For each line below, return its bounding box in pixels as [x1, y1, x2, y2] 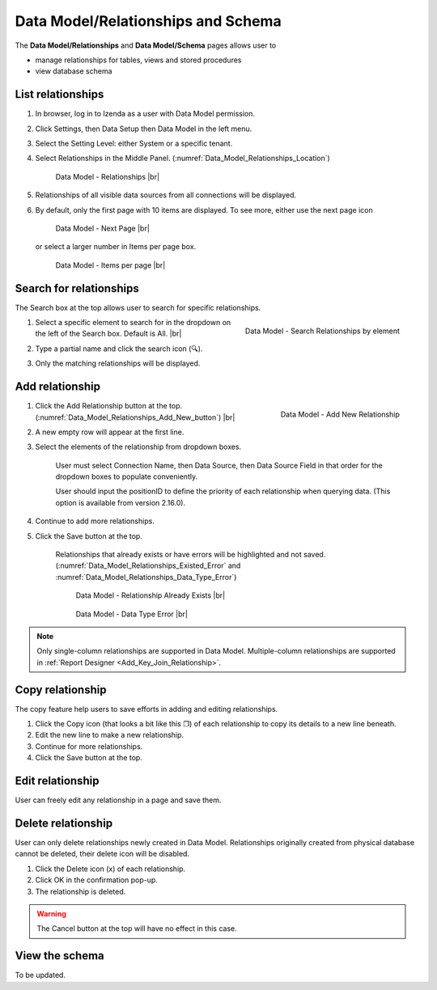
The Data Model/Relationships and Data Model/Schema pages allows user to [15, 40, 277, 50]
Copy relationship [15, 683, 107, 696]
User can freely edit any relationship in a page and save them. [15, 795, 222, 805]
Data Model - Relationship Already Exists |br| [75, 590, 226, 600]
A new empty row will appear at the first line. [35, 427, 185, 437]
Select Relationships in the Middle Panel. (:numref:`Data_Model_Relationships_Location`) [35, 154, 331, 163]
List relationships [15, 87, 104, 101]
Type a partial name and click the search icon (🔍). [35, 344, 203, 353]
